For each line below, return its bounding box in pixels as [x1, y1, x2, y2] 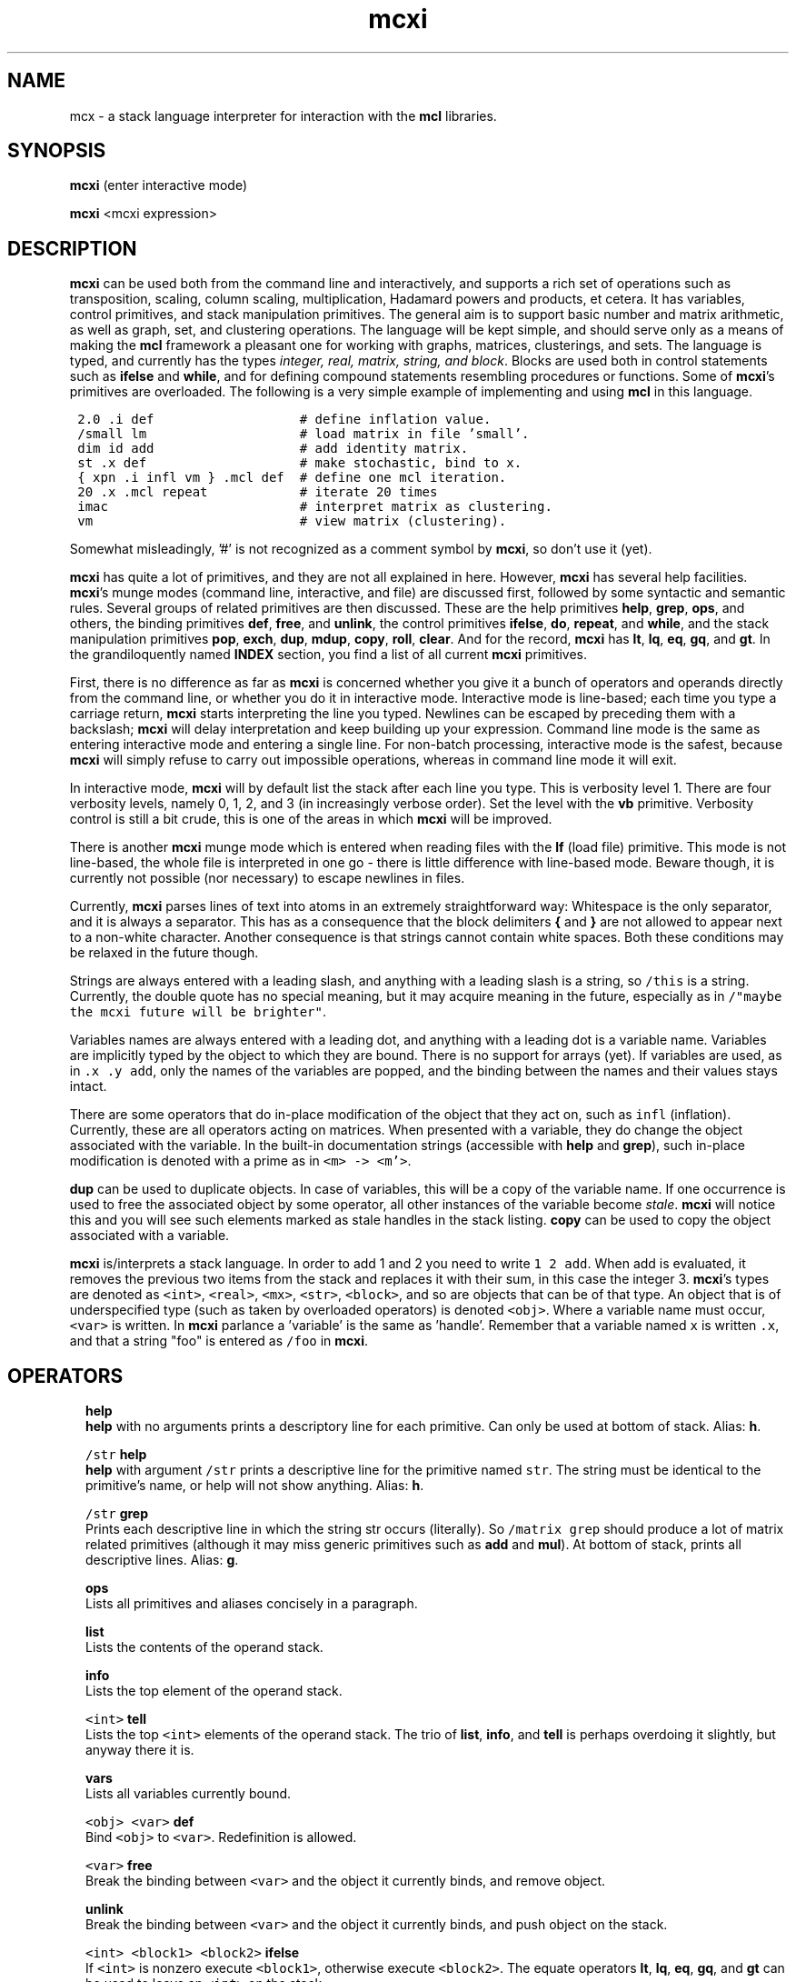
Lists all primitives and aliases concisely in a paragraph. [85, 1596, 418, 1612]
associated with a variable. [69, 1227, 230, 1244]
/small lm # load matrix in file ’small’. [77, 426, 530, 442]
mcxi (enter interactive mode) [69, 177, 247, 194]
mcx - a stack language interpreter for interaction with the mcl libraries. [69, 107, 497, 124]
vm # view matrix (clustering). [77, 514, 507, 529]
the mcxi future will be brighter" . [69, 1004, 326, 1020]
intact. [69, 1078, 107, 1095]
